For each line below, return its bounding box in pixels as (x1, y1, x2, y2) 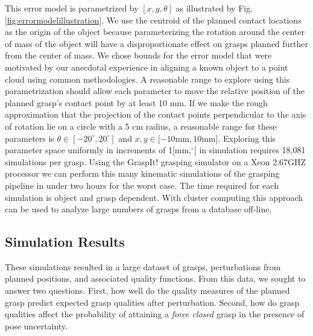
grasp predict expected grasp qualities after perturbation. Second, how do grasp (5, 296, 300, 308)
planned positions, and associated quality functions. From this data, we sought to (5, 272, 306, 285)
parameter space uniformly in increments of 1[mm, (5, 144, 192, 156)
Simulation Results (5, 232, 125, 251)
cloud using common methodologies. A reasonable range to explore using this (5, 72, 290, 85)
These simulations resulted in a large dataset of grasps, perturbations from (5, 260, 281, 273)
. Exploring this (218, 132, 276, 144)
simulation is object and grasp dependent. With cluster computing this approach (5, 191, 303, 203)
